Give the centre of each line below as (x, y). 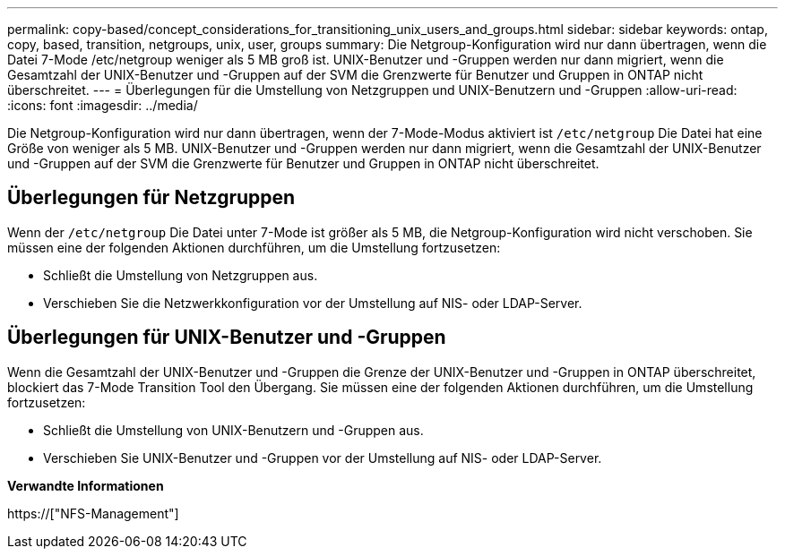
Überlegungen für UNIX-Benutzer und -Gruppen (227, 338)
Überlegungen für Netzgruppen (151, 198)
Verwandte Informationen (86, 485)
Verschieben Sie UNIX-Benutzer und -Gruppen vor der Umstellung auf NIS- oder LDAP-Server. (323, 458)
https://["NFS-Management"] (93, 513)
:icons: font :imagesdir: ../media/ (103, 105)
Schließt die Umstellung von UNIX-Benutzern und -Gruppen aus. (233, 430)
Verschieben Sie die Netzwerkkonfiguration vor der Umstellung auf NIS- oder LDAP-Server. (313, 303)
